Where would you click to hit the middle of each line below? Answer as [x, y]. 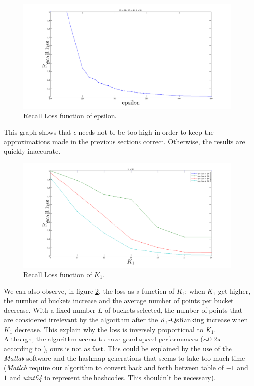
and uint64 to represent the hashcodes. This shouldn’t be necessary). [113, 377]
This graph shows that [38, 132]
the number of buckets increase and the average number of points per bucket [119, 300]
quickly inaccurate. [32, 151]
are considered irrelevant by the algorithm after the [81, 320]
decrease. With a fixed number [50, 310]
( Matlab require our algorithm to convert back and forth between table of [114, 368]
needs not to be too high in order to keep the [146, 132]
